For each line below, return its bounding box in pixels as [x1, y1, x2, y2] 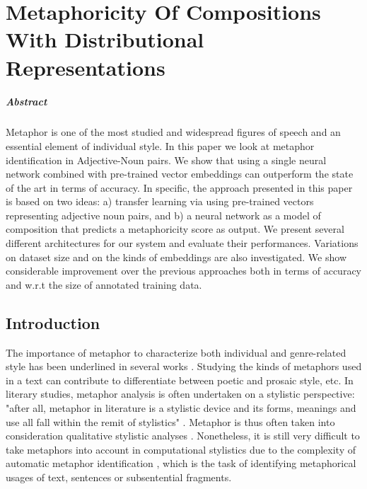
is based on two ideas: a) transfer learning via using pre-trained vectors [6, 194, 314, 209]
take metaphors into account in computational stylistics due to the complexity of [6, 442, 356, 456]
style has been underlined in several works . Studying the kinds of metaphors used [6, 359, 362, 374]
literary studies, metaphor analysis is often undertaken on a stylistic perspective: [6, 386, 355, 401]
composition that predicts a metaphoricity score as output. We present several [6, 222, 344, 236]
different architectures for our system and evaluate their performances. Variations [6, 236, 359, 251]
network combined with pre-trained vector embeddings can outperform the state [6, 166, 354, 181]
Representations [6, 52, 165, 81]
